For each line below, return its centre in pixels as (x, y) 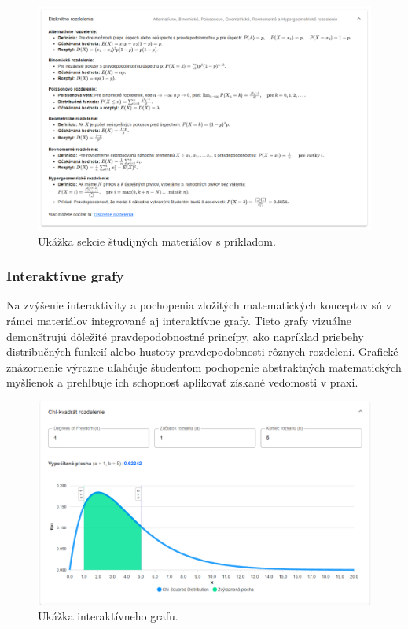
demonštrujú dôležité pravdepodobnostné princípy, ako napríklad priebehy (185, 336)
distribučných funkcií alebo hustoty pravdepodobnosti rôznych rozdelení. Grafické (202, 351)
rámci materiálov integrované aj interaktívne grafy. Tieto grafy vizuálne (179, 321)
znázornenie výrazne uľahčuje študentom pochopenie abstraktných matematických (204, 366)
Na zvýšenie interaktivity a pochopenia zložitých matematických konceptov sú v (199, 305)
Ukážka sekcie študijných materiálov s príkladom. (157, 240)
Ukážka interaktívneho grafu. (108, 615)
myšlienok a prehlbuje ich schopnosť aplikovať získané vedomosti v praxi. (182, 382)
